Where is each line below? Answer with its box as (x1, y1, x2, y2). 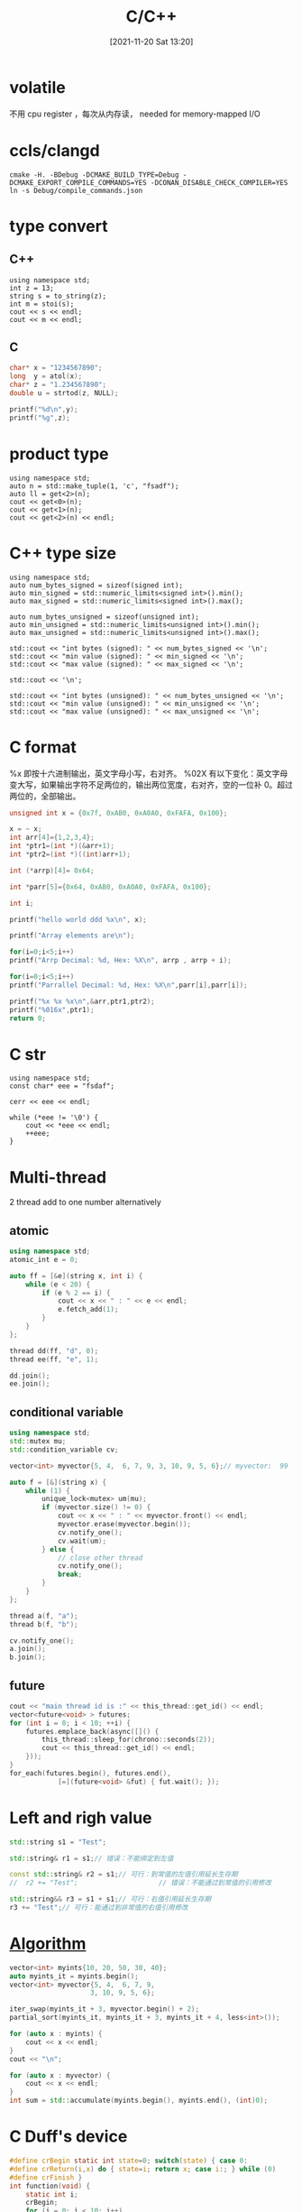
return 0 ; (9, 1013, 47, 1023)
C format (9, 737, 77, 757)
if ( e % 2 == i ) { (41, 1288, 111, 1297)
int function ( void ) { (9, 2181, 91, 2190)
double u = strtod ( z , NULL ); (9, 389, 119, 398)
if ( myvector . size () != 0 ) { (41, 1503, 151, 1512)
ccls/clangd (9, 140, 101, 161)
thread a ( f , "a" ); (9, 1611, 78, 1620)
